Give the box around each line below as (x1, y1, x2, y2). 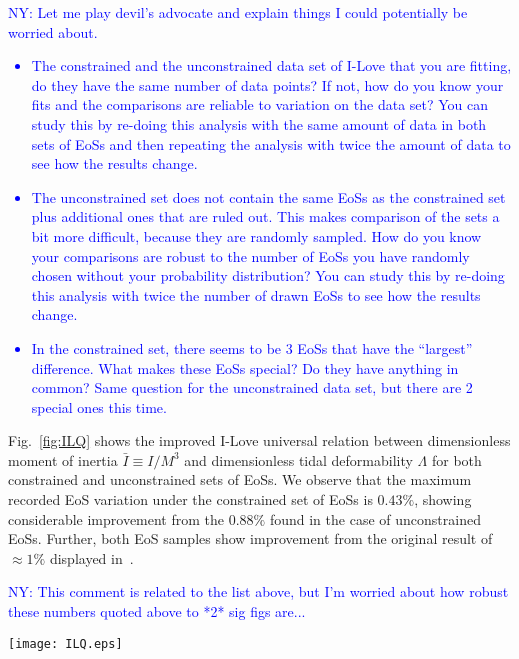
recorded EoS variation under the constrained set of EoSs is (8, 489, 373, 510)
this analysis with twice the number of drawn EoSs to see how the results (31, 284, 481, 305)
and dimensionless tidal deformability (184, 449, 413, 470)
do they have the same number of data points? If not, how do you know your (31, 74, 504, 95)
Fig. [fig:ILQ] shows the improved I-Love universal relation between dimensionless (8, 430, 511, 451)
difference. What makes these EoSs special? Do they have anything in (31, 357, 459, 378)
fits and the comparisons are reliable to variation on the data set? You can (31, 94, 489, 115)
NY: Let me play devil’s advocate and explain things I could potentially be (8, 2, 468, 22)
